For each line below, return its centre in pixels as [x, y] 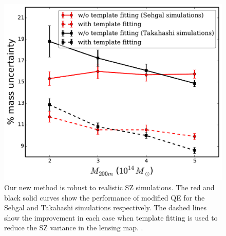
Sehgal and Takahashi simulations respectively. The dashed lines [106, 207]
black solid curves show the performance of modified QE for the [105, 197]
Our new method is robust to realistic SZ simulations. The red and [109, 187]
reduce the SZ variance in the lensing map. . [74, 228]
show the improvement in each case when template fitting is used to [111, 217]
